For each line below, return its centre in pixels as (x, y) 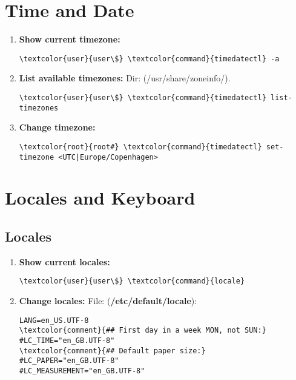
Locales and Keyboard (100, 198)
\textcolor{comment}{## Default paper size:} (112, 351)
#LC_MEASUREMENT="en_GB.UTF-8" (82, 371)
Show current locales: (64, 261)
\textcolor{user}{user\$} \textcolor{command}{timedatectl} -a (149, 59)
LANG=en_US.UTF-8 (54, 320)
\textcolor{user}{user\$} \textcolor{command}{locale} (132, 281)
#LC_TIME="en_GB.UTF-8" (67, 340)
